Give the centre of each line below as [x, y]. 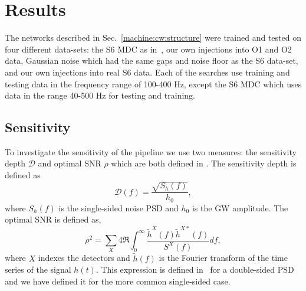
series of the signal [38, 269]
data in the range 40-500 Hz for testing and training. [100, 95]
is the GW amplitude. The [240, 207]
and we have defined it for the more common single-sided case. [118, 281]
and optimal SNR [70, 163]
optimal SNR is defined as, [53, 219]
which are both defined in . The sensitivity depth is [204, 163]
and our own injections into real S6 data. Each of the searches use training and [147, 72]
